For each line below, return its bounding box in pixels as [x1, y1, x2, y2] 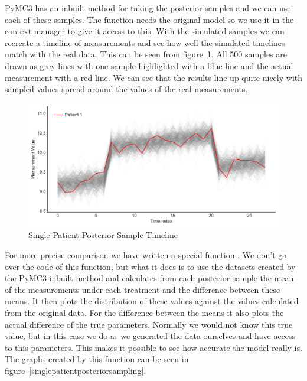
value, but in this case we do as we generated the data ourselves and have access [5, 330, 296, 342]
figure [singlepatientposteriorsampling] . [5, 364, 146, 376]
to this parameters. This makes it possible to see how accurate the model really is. [5, 341, 302, 353]
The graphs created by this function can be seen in [5, 353, 189, 365]
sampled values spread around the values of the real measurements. [5, 83, 248, 95]
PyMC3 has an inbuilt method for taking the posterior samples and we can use [5, 2, 291, 14]
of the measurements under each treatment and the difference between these [5, 283, 280, 295]
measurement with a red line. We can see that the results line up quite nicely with [5, 71, 302, 83]
